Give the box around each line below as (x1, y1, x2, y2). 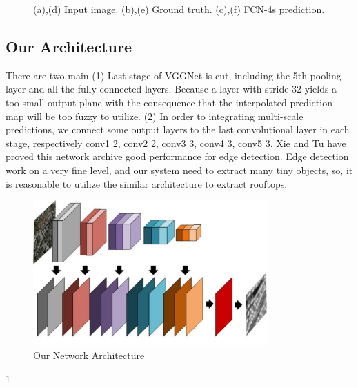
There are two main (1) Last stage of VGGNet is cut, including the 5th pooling (6, 68, 341, 82)
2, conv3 (150, 135, 186, 150)
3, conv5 (227, 135, 262, 150)
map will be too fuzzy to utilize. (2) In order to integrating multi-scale (6, 108, 304, 123)
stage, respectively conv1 (6, 135, 110, 150)
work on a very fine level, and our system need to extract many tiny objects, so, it (6, 162, 353, 177)
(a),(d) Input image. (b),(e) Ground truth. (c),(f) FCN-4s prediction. (33, 2, 325, 16)
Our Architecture (6, 35, 132, 57)
